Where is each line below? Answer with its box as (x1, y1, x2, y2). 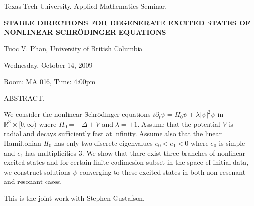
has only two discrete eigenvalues (54, 137, 153, 148)
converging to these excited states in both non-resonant (79, 166, 246, 177)
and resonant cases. (4, 176, 62, 186)
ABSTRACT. (4, 92, 45, 103)
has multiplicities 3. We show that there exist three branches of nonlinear (25, 147, 246, 158)
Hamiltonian (4, 137, 41, 148)
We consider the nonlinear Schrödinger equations (4, 109, 151, 119)
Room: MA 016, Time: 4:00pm (4, 76, 96, 86)
